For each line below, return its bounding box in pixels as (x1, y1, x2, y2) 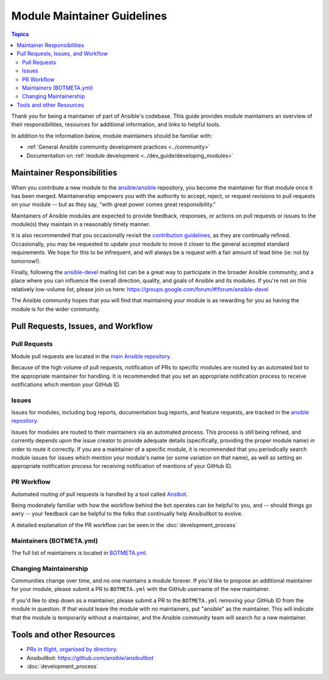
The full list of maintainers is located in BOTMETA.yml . (11, 549, 147, 556)
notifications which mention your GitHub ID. (11, 381, 121, 388)
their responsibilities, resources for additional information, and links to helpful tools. (11, 121, 221, 128)
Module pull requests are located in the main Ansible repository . (11, 352, 172, 359)
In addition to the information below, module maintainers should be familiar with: (11, 132, 213, 140)
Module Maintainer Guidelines (11, 9, 168, 23)
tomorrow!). (11, 257, 41, 264)
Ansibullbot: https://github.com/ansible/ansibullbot (26, 654, 154, 661)
